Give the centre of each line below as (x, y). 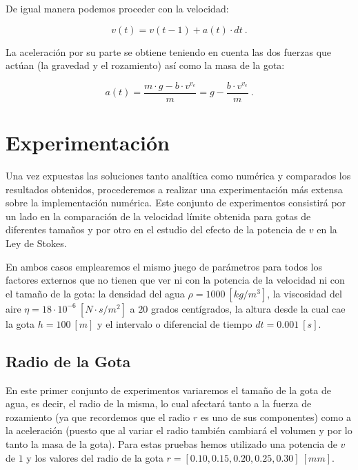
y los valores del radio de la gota (95, 457)
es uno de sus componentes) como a (276, 417)
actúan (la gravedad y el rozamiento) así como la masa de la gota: (145, 65)
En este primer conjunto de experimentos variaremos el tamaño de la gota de (168, 390)
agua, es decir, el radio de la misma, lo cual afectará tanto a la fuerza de (159, 403)
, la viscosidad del (305, 293)
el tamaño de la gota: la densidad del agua (95, 293)
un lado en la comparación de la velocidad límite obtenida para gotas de (158, 216)
